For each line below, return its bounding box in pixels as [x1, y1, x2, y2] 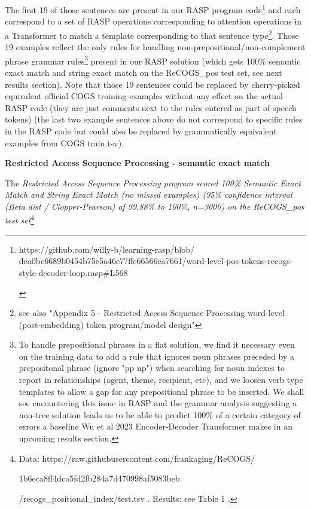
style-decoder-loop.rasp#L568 [19, 266, 128, 278]
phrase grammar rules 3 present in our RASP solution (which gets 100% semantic [5, 53, 301, 67]
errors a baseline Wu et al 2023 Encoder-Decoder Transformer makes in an [19, 420, 292, 433]
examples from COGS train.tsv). [5, 136, 124, 149]
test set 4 [5, 212, 35, 226]
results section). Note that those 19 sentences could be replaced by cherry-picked [5, 78, 300, 90]
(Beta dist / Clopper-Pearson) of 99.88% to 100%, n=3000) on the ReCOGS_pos [5, 200, 304, 212]
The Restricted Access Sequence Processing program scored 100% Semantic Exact [5, 176, 301, 189]
